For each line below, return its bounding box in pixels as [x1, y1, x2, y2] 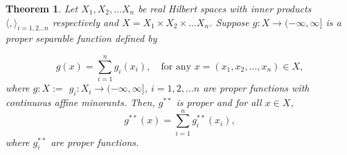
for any [161, 61, 192, 72]
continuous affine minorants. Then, [6, 94, 155, 109]
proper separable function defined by [6, 31, 157, 45]
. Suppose [209, 14, 249, 29]
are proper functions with [203, 81, 310, 95]
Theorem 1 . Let [6, 1, 78, 15]
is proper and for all [176, 94, 262, 109]
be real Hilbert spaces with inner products [138, 1, 312, 15]
